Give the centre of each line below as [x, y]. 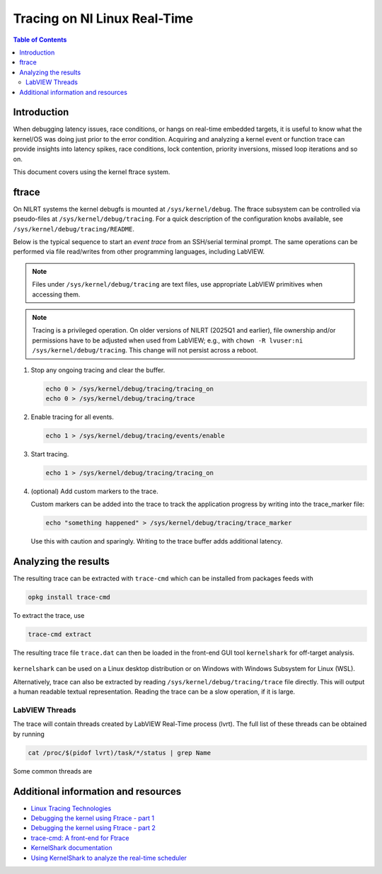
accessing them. [56, 294]
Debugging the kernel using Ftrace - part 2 [93, 828]
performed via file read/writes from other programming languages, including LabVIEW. [139, 252]
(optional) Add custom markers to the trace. [94, 491]
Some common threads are [53, 771]
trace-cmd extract [60, 634]
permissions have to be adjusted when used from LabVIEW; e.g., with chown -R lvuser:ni [168, 340]
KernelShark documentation [71, 848]
